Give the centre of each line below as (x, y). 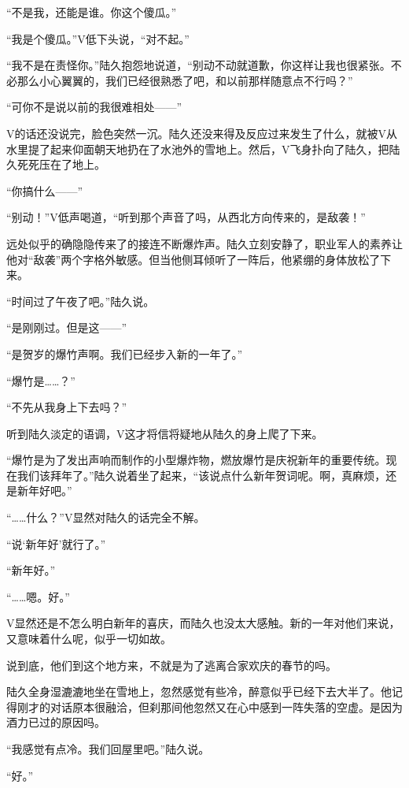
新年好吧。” (44, 491)
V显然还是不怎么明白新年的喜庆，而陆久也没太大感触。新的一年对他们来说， (203, 623)
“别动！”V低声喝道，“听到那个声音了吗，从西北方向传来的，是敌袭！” (186, 217)
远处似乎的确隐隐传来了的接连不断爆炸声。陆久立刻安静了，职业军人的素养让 (204, 243)
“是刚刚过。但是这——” (67, 327)
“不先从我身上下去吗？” (67, 407)
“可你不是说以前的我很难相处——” (94, 107)
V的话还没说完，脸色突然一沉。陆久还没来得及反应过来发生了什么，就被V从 (202, 133)
